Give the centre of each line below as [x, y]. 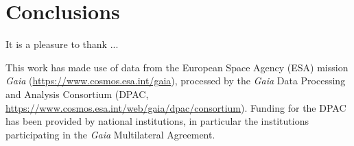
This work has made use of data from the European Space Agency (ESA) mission [177, 67]
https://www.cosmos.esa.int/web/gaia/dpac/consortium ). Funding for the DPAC [176, 107]
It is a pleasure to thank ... [62, 44]
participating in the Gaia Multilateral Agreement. [110, 134]
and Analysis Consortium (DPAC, [77, 94]
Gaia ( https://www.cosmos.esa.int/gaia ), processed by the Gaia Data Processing [176, 81]
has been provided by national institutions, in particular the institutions [157, 121]
